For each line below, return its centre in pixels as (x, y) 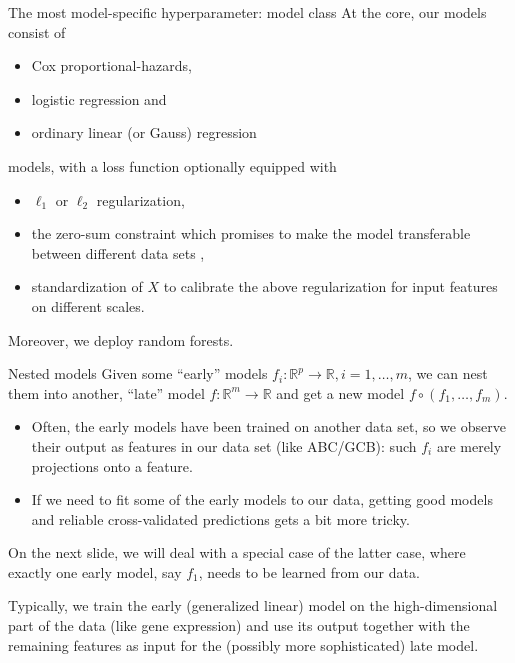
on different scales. (88, 305)
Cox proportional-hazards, (111, 65)
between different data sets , (118, 252)
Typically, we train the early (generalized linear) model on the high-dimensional (253, 605)
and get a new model (340, 392)
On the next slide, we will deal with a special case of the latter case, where (237, 552)
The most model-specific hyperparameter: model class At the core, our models (247, 12)
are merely (469, 445)
